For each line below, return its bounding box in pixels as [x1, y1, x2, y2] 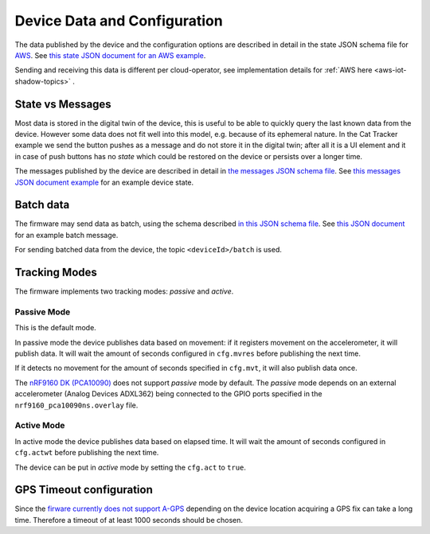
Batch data [14, 198, 70, 212]
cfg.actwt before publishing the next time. [14, 448, 159, 458]
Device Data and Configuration [14, 12, 223, 29]
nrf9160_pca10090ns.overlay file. [14, 400, 139, 410]
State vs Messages [14, 97, 111, 111]
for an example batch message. [14, 230, 119, 240]
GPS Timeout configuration [14, 483, 153, 497]
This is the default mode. [14, 323, 97, 333]
